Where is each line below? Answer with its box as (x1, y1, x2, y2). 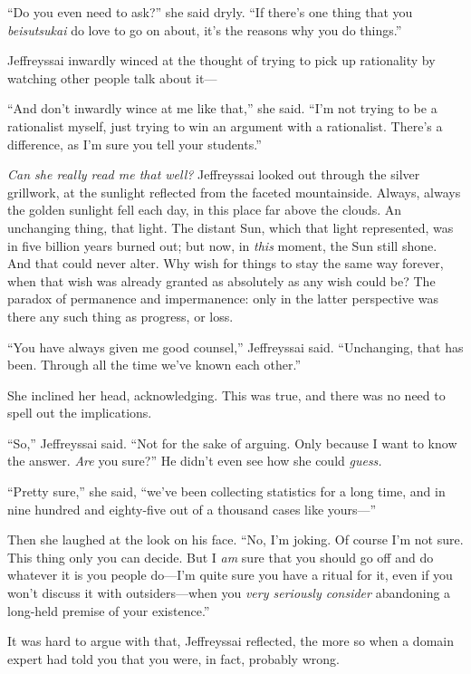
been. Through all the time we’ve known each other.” (7, 355, 302, 374)
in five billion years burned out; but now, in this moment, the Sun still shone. (7, 236, 437, 255)
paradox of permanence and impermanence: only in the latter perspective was (7, 289, 438, 308)
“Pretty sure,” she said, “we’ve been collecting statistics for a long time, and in (7, 482, 446, 501)
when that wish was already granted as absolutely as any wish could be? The (7, 271, 436, 290)
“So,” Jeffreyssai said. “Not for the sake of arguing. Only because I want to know (7, 433, 457, 452)
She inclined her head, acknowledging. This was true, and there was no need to (7, 385, 446, 404)
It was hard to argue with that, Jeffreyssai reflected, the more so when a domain (7, 631, 454, 650)
